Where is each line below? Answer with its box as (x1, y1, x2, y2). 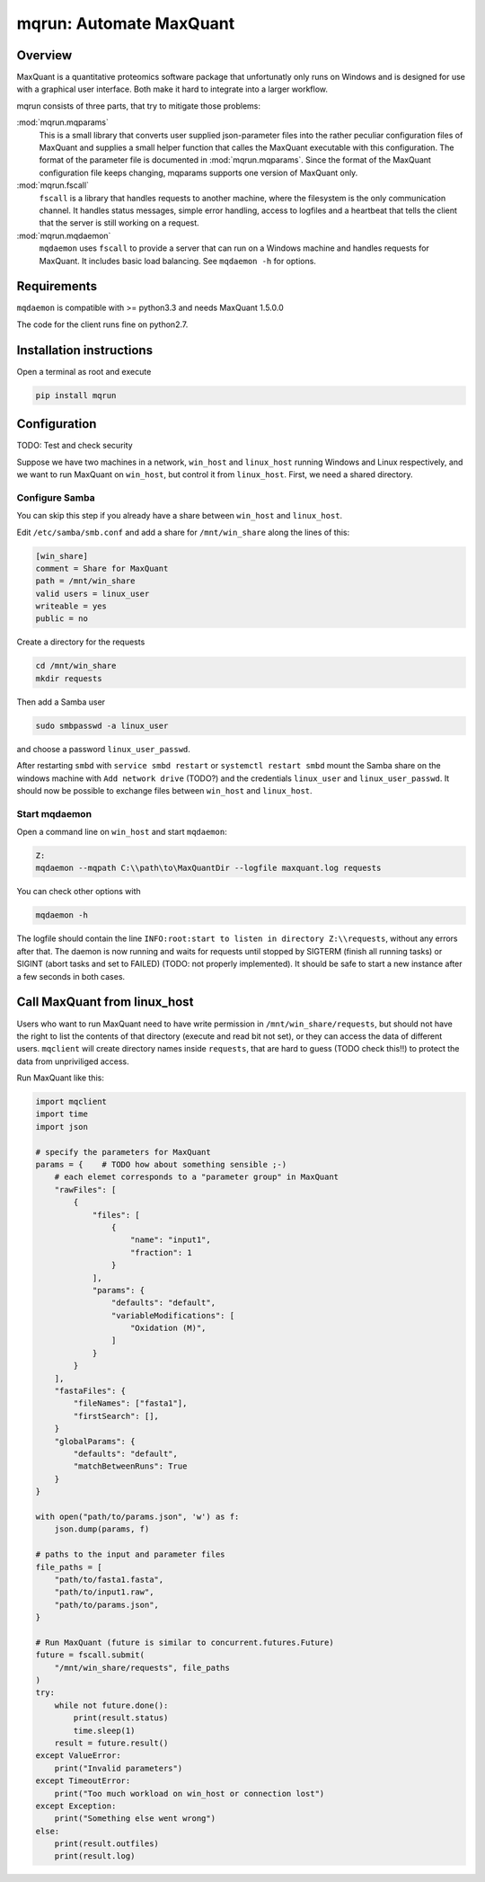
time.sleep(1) (73, 1726, 136, 1736)
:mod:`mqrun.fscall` (16, 180, 90, 191)
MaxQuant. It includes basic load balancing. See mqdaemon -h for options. (39, 255, 316, 266)
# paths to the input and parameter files (35, 1549, 225, 1559)
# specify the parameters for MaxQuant (35, 1147, 211, 1157)
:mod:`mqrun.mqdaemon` (16, 230, 111, 241)
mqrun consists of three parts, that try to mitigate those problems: (16, 100, 260, 111)
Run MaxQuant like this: (16, 1072, 105, 1083)
